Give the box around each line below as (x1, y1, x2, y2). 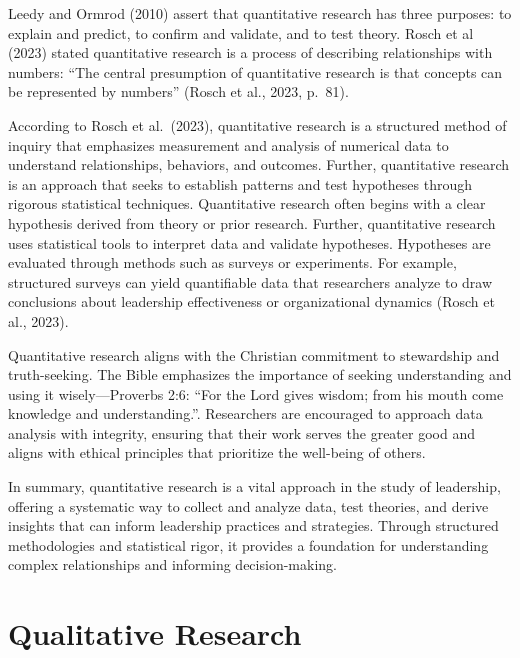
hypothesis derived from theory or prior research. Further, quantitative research (8, 212, 496, 233)
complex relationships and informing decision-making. (8, 554, 337, 575)
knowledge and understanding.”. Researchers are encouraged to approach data (8, 403, 483, 424)
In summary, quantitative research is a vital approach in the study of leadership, (8, 476, 501, 497)
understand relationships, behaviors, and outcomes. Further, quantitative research (8, 154, 510, 175)
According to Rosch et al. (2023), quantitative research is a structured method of (8, 114, 507, 135)
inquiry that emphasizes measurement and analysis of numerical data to (8, 134, 449, 155)
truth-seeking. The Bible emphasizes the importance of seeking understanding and (8, 364, 512, 385)
